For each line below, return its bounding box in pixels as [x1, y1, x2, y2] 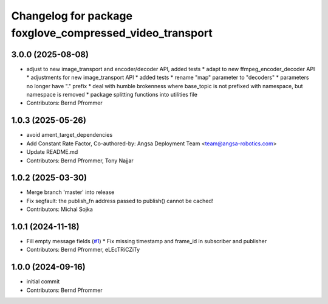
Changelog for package [11, 9, 133, 22]
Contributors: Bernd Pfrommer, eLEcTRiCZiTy [26, 246, 140, 254]
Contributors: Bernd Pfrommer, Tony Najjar [26, 157, 134, 164]
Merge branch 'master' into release [26, 188, 115, 196]
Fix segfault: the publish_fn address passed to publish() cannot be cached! [26, 197, 214, 204]
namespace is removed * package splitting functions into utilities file [26, 91, 197, 98]
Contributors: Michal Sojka [26, 206, 94, 213]
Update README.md [26, 148, 78, 156]
